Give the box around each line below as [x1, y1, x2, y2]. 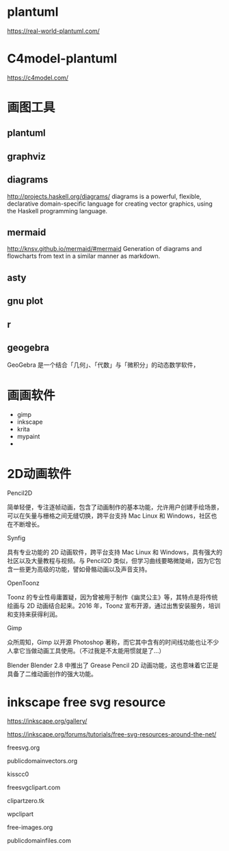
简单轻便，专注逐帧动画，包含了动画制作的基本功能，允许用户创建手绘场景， [7, 503, 223, 512]
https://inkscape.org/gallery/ [7, 717, 87, 726]
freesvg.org [7, 743, 40, 752]
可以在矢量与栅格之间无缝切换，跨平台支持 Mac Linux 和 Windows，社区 [7, 512, 211, 520]
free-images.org [7, 824, 53, 832]
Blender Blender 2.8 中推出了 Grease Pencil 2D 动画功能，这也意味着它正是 [7, 661, 219, 669]
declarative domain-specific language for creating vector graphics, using [7, 200, 213, 208]
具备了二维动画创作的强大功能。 [7, 670, 97, 678]
